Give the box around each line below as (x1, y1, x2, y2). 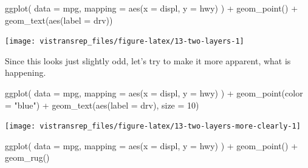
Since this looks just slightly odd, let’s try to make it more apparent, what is (5, 54, 291, 67)
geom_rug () (5, 151, 50, 164)
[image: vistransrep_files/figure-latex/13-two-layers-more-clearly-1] (5, 122, 301, 131)
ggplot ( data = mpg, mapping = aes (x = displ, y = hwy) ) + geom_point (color (5, 87, 303, 99)
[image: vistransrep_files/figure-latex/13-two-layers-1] (5, 37, 244, 46)
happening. (5, 66, 46, 79)
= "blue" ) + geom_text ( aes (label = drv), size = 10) (5, 98, 199, 111)
